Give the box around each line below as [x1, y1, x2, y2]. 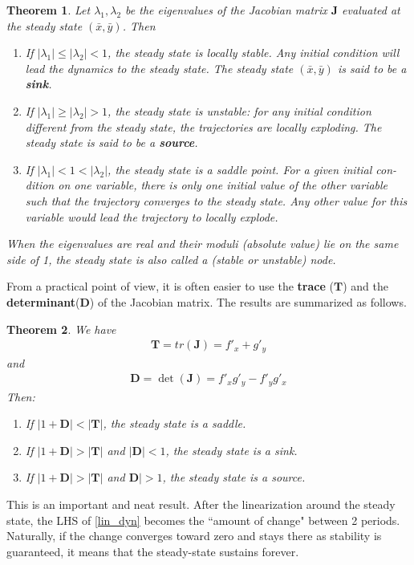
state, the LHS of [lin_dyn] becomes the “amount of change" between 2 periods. [6, 511, 400, 528]
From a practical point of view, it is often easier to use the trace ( [6, 278, 334, 295]
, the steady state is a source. [162, 469, 306, 486]
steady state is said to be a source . [25, 134, 198, 151]
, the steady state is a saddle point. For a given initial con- [108, 161, 397, 177]
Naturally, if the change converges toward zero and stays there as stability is [6, 527, 382, 544]
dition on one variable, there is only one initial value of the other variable [25, 177, 388, 193]
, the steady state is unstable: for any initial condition [108, 102, 371, 119]
